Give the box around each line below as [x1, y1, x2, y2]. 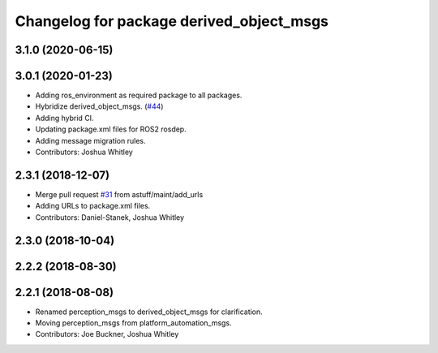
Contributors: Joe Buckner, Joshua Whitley [35, 329, 179, 339]
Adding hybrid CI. [35, 113, 94, 123]
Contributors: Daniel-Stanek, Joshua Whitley [35, 212, 185, 222]
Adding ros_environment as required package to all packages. [35, 90, 243, 101]
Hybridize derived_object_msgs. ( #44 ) [35, 101, 164, 111]
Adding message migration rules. [35, 136, 146, 145]
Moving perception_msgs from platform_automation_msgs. [35, 318, 232, 328]
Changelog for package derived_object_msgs [15, 12, 328, 30]
